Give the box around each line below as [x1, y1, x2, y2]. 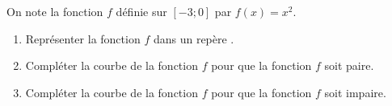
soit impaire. [324, 84, 386, 100]
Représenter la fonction [25, 30, 141, 47]
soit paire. [324, 57, 374, 74]
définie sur [116, 3, 167, 19]
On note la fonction [6, 3, 103, 19]
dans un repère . [153, 30, 234, 47]
